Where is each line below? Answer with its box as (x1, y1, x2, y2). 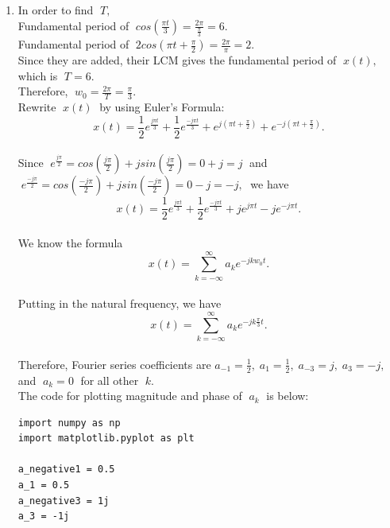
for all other (80, 371, 139, 388)
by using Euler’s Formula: (99, 99, 225, 115)
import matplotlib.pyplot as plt (17, 433, 195, 445)
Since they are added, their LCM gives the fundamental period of (17, 52, 337, 68)
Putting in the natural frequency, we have (17, 295, 222, 312)
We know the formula (17, 235, 123, 251)
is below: (266, 387, 309, 404)
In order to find (17, 2, 94, 17)
